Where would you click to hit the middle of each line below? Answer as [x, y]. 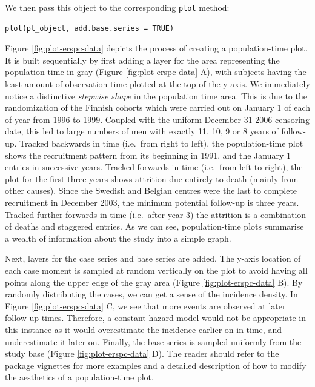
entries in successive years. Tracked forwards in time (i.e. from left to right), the [154, 167]
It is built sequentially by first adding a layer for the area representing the [142, 60]
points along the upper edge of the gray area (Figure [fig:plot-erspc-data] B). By [154, 282]
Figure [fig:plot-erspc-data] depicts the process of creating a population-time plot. [156, 48]
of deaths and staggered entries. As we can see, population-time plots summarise [154, 226]
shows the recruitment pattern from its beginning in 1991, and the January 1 [148, 155]
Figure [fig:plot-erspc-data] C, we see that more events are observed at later [145, 306]
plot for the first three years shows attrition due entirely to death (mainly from [152, 178]
